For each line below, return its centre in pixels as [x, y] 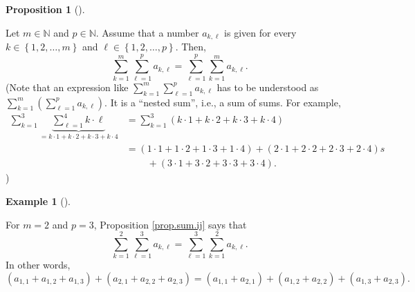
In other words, [38, 265]
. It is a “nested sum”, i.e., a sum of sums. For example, [223, 102]
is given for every [260, 32]
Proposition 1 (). [45, 9]
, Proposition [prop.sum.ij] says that [170, 224]
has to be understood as [268, 87]
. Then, [191, 47]
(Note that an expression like [67, 87]
